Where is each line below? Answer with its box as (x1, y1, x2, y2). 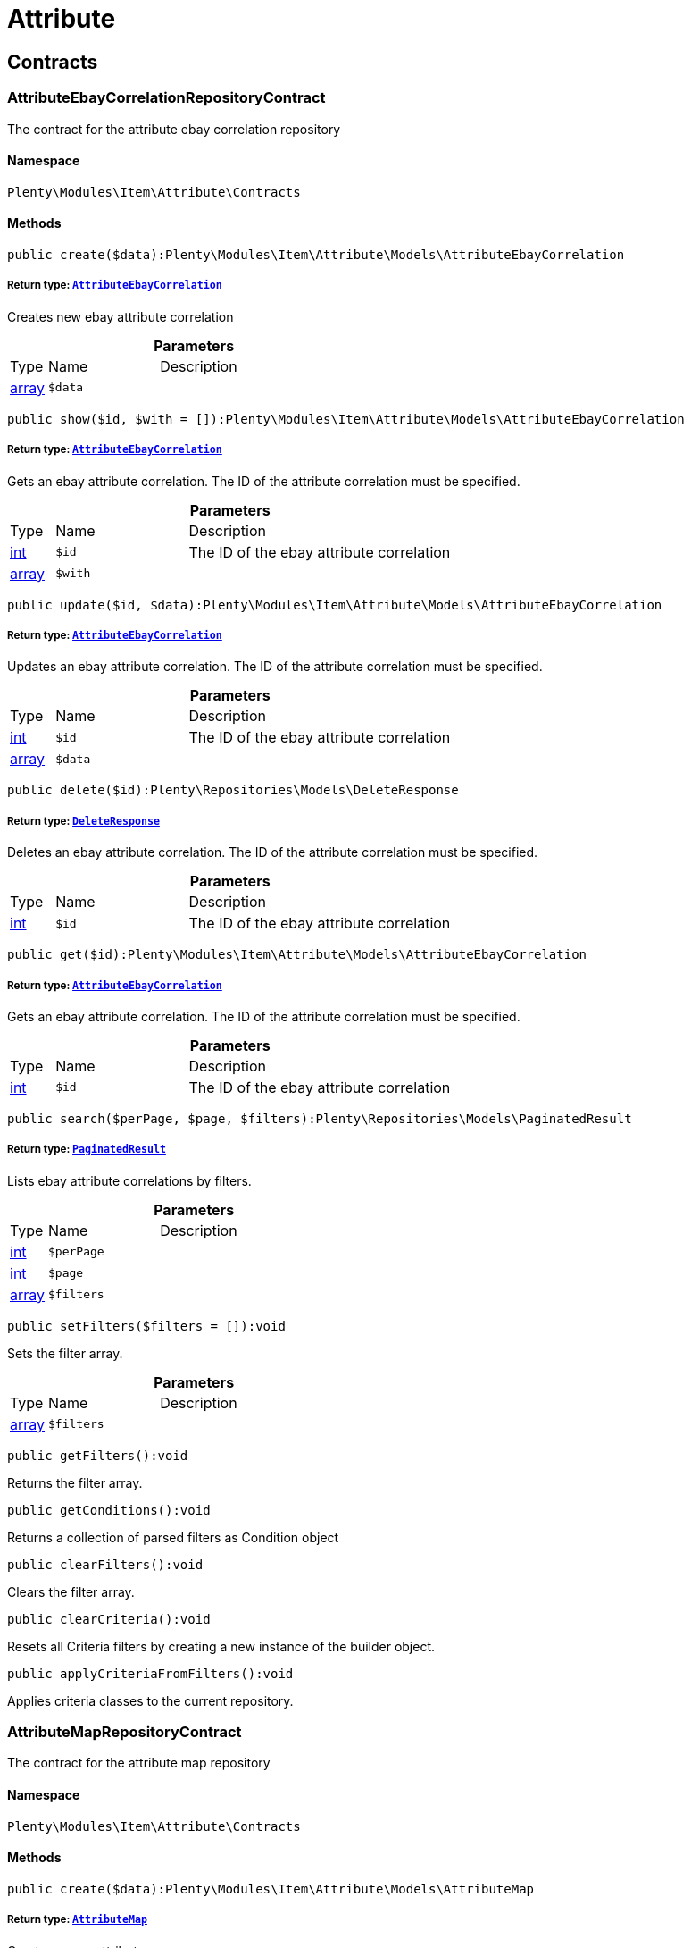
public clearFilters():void (7, 1557, 204, 1572)
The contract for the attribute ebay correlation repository (7, 121, 341, 137)
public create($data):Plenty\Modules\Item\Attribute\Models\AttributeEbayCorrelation (7, 247, 625, 262)
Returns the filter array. (7, 1474, 143, 1490)
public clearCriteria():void (7, 1611, 211, 1626)
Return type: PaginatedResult (7, 1143, 166, 1156)
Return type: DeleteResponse (7, 814, 160, 827)
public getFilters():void (7, 1448, 188, 1463)
